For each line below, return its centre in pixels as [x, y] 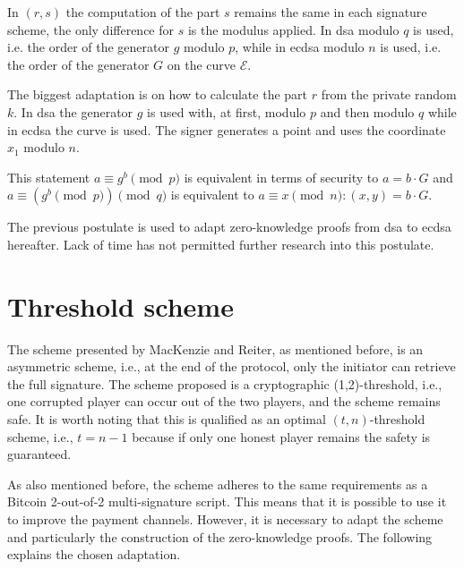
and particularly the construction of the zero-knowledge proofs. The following [220, 536]
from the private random [389, 94]
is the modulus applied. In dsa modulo [293, 29]
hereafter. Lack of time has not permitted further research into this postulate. [221, 244]
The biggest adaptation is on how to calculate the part [158, 94]
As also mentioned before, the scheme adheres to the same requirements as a [218, 484]
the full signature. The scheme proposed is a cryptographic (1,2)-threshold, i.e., [225, 383]
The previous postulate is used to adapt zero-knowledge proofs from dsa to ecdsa [229, 227]
